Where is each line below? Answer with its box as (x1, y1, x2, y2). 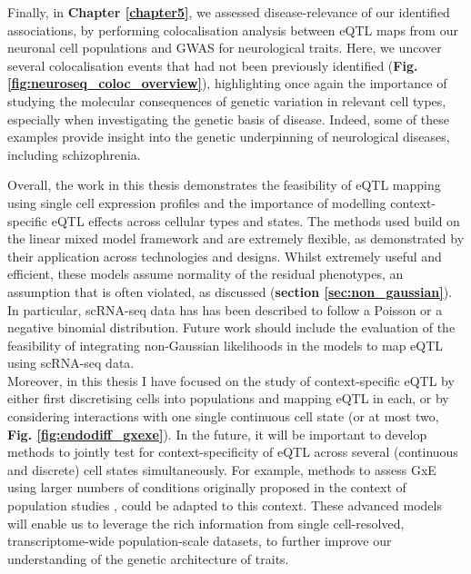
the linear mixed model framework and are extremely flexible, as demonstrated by (7, 229, 465, 248)
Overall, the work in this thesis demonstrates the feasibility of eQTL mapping (7, 175, 441, 194)
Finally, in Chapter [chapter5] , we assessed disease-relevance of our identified (7, 3, 450, 21)
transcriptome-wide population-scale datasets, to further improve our (7, 531, 392, 550)
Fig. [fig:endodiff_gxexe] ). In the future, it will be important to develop (7, 424, 427, 443)
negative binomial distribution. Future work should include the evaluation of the (7, 318, 456, 337)
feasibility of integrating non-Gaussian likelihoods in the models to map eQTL (7, 335, 444, 354)
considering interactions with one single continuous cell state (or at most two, (7, 407, 439, 426)
